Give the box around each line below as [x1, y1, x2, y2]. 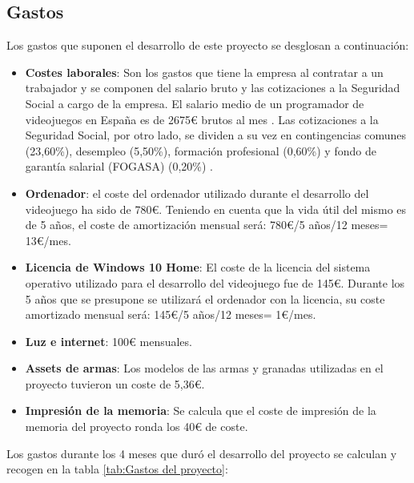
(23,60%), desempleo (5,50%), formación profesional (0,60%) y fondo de [25, 142, 376, 159]
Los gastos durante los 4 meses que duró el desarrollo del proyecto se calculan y [6, 445, 397, 461]
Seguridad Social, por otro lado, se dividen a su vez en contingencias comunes [25, 127, 407, 143]
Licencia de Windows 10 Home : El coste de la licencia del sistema [25, 259, 371, 276]
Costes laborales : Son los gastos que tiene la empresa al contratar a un [25, 63, 384, 80]
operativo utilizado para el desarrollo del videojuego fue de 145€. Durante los [25, 274, 405, 291]
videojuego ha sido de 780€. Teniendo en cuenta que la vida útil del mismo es [25, 200, 407, 217]
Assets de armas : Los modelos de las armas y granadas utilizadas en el [25, 360, 384, 376]
